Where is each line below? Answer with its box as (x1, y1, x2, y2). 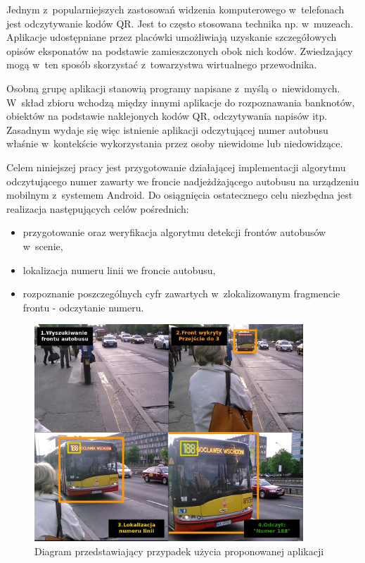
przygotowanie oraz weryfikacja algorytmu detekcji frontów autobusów (23, 225, 326, 240)
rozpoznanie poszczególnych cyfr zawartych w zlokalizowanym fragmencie (23, 286, 340, 301)
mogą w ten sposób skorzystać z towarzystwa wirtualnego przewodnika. (6, 57, 317, 72)
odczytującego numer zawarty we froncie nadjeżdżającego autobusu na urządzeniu (6, 173, 359, 188)
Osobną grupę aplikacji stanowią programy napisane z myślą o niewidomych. (6, 80, 340, 95)
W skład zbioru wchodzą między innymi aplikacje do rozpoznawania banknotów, (6, 94, 355, 109)
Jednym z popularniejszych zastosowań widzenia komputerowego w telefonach (6, 2, 345, 16)
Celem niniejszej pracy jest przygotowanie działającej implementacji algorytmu (6, 159, 346, 174)
